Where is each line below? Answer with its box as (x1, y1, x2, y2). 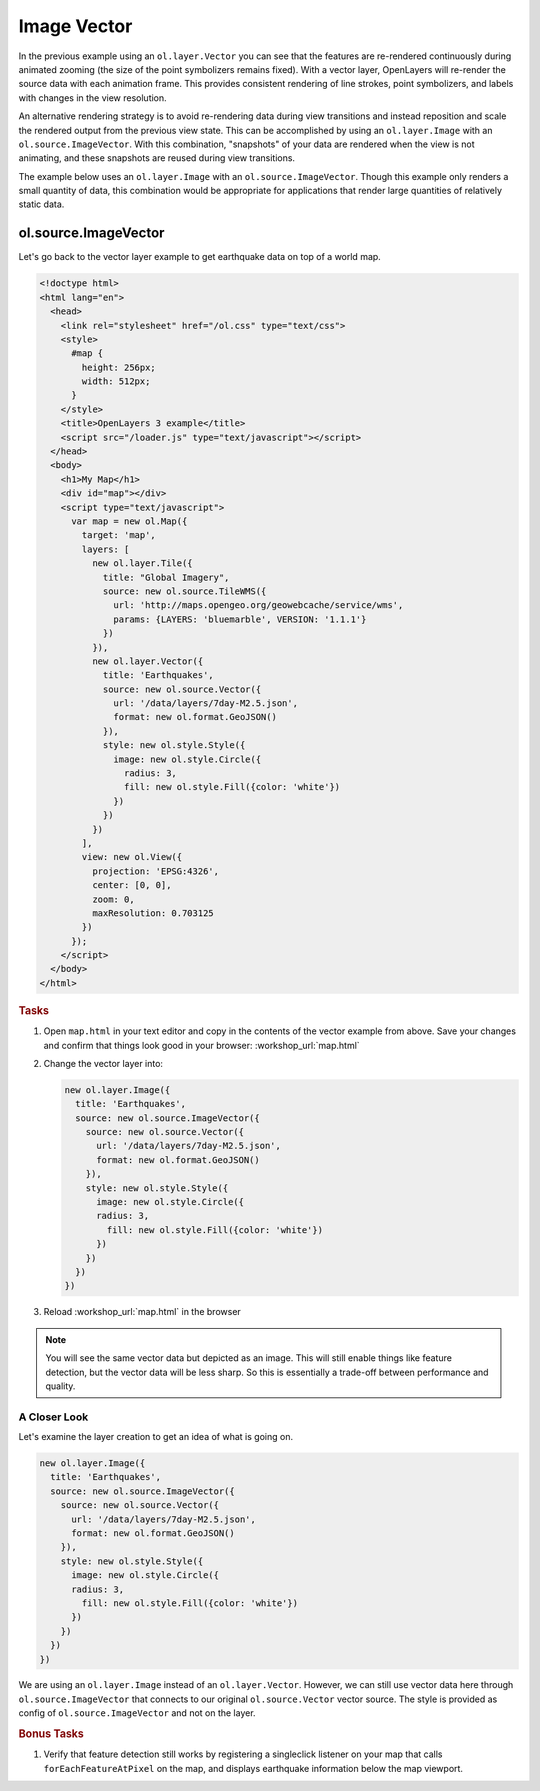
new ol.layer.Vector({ (91, 655, 204, 667)
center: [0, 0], (91, 880, 172, 891)
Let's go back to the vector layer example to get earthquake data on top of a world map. (18, 251, 382, 263)
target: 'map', (81, 530, 157, 541)
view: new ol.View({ (81, 851, 183, 863)
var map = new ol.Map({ (71, 515, 188, 527)
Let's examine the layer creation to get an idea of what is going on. (18, 1431, 294, 1443)
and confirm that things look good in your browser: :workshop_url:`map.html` (43, 1039, 360, 1051)
